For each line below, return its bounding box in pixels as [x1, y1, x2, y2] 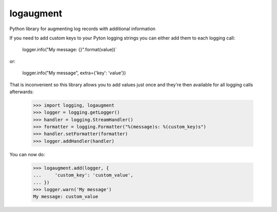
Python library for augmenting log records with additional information [9, 26, 156, 32]
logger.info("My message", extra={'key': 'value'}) [22, 70, 126, 76]
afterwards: [9, 89, 34, 95]
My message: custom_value [33, 194, 98, 200]
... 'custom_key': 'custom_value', [33, 172, 133, 178]
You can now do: [9, 151, 46, 157]
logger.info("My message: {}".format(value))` [22, 47, 117, 53]
